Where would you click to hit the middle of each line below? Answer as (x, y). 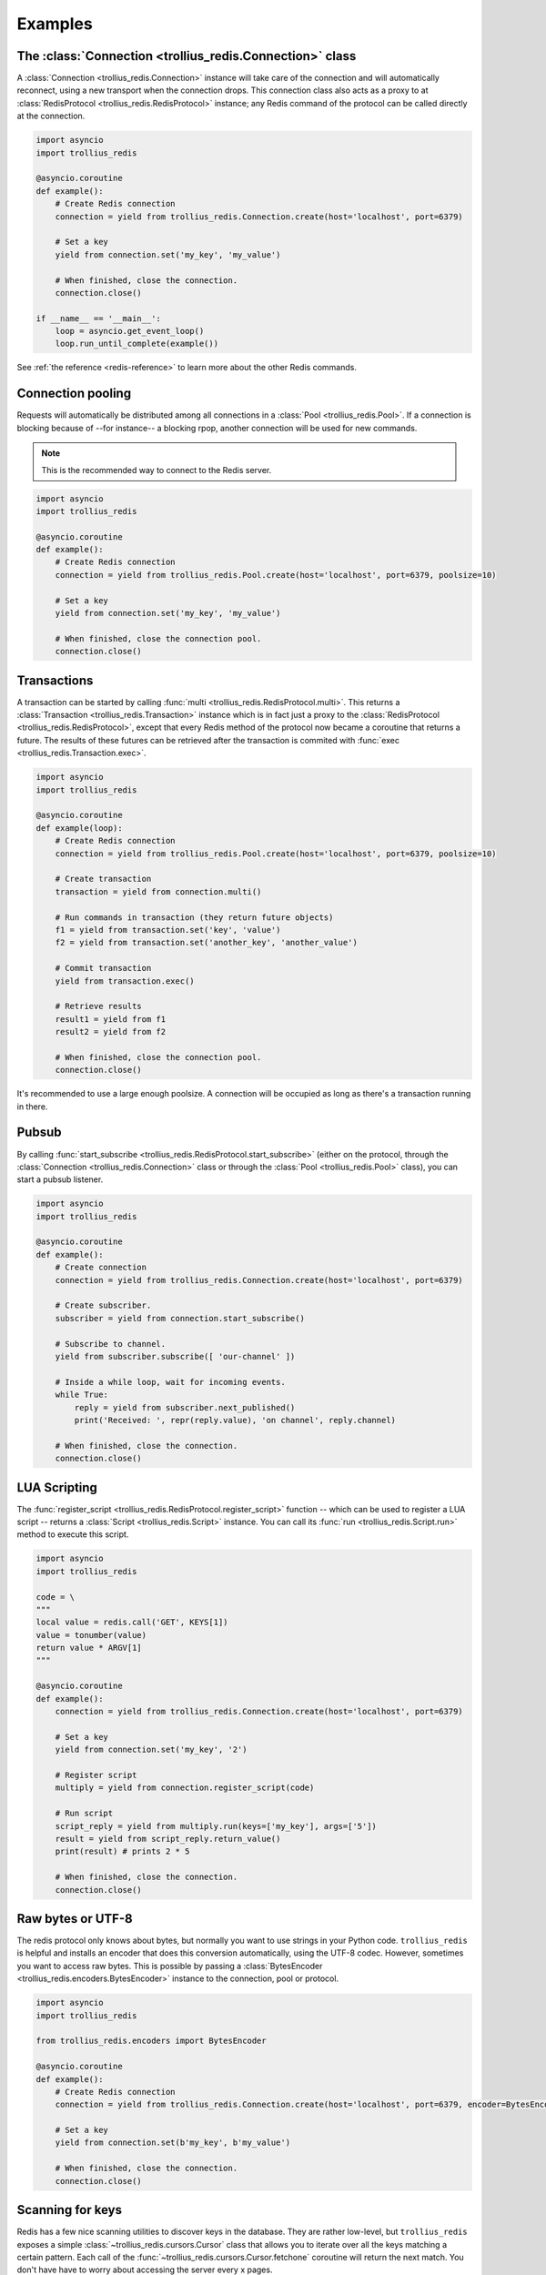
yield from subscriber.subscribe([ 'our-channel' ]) (175, 1356)
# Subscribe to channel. (111, 1344)
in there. (32, 1107)
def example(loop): (79, 828)
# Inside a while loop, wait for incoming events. (170, 1382)
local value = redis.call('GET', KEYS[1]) (132, 1623)
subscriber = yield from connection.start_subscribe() (180, 1318)
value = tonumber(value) (91, 1635)
